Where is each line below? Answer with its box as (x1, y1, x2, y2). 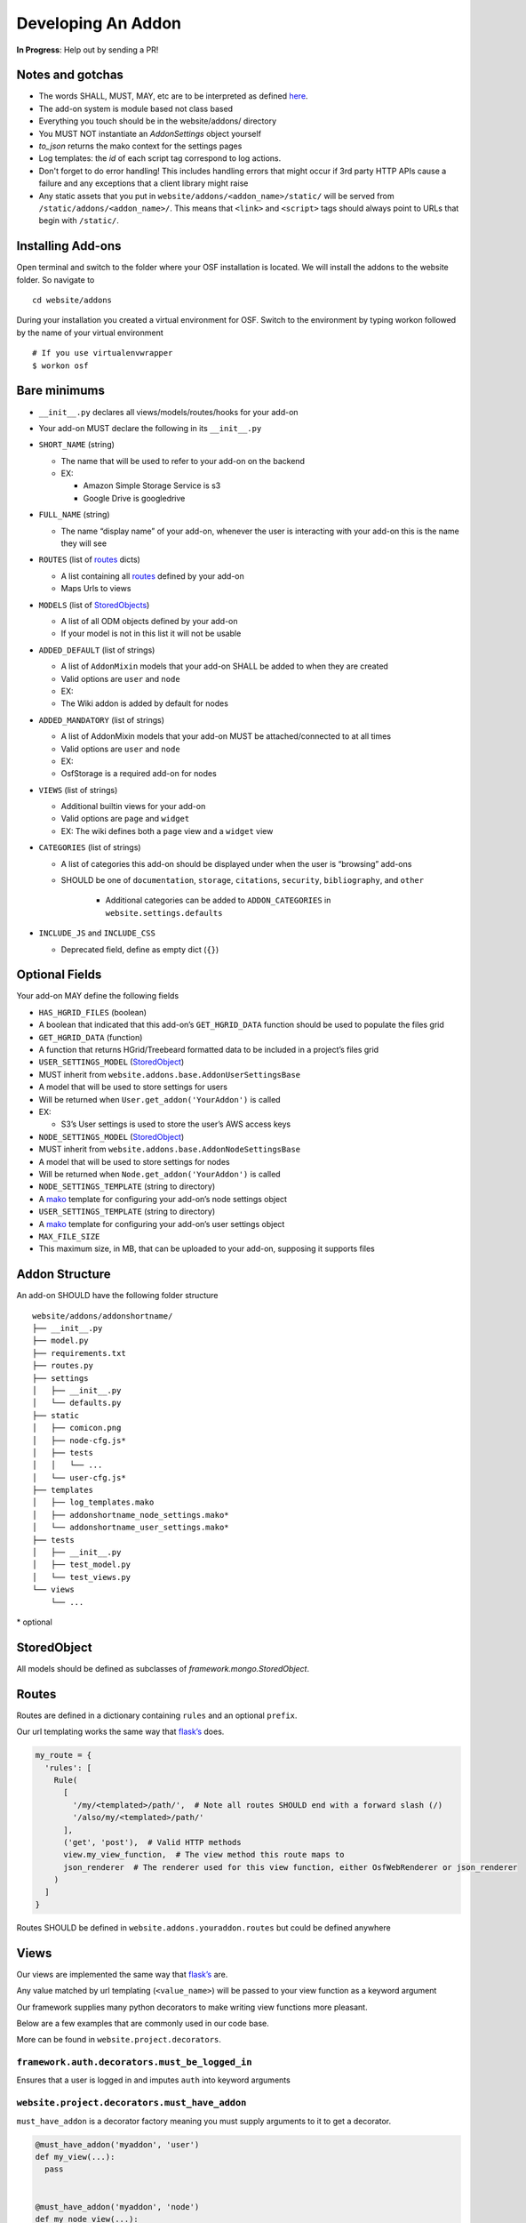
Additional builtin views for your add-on (60, 801, 206, 812)
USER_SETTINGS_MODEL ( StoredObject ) (38, 1056, 185, 1067)
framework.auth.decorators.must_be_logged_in (16, 2057, 252, 2068)
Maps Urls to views (60, 583, 131, 594)
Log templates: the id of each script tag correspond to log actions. (38, 153, 282, 164)
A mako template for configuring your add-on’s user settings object (38, 1218, 285, 1229)
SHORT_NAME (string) (38, 439, 116, 450)
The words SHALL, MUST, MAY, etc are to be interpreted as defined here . (38, 91, 308, 101)
